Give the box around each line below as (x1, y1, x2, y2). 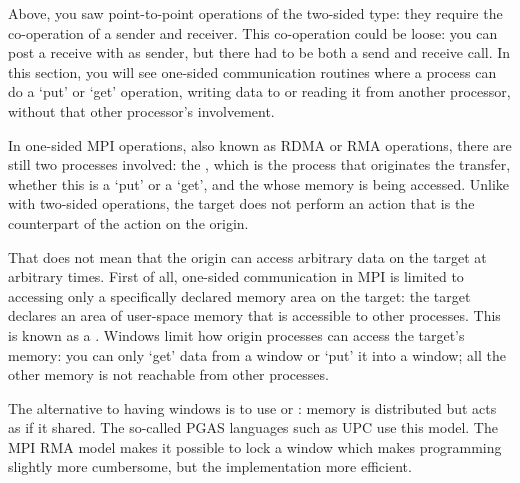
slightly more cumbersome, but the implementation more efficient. (8, 456, 412, 477)
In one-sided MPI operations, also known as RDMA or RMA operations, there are (8, 134, 512, 155)
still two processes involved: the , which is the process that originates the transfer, (8, 154, 511, 175)
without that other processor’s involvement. (8, 100, 275, 121)
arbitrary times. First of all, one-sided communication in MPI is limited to (8, 266, 464, 287)
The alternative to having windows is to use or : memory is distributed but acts (8, 397, 497, 418)
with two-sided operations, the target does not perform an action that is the (8, 193, 475, 214)
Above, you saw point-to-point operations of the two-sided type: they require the (8, 3, 503, 23)
